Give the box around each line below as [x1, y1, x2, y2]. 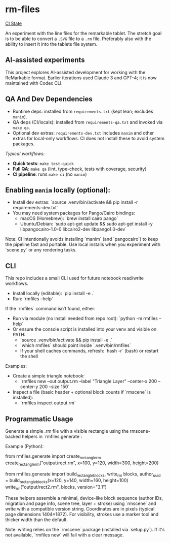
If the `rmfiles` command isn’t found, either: [5, 306, 96, 312]
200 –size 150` [39, 384, 70, 390]
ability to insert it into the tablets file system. [5, 41, 98, 47]
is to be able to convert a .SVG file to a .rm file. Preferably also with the [5, 36, 152, 42]
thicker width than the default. [5, 517, 68, 523]
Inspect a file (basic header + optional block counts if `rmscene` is [12, 389, 151, 395]
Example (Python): [5, 443, 44, 449]
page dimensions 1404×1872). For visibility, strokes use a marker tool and [5, 511, 159, 517]
